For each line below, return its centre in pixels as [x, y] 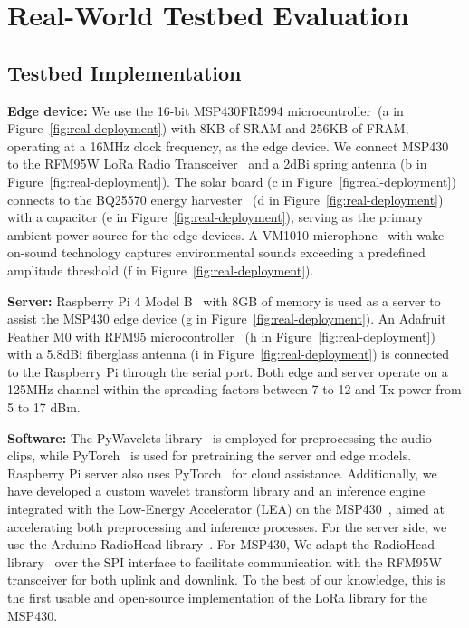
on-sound [33, 252]
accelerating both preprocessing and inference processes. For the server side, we [227, 526]
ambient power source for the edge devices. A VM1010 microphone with [210, 234]
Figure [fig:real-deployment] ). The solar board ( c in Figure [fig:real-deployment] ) [232, 181]
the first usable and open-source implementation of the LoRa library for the [218, 598]
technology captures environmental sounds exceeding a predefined [243, 252]
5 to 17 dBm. [44, 407]
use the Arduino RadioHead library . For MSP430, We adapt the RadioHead [221, 544]
